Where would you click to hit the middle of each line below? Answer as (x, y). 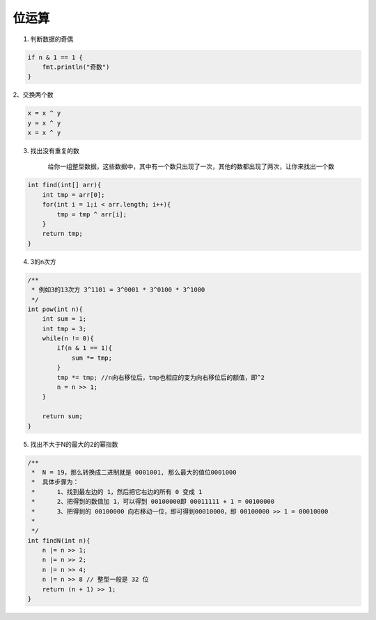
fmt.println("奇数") (76, 67)
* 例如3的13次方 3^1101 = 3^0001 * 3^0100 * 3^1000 (118, 290)
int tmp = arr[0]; (73, 194)
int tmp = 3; (64, 328)
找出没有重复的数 (55, 151)
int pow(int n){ (55, 309)
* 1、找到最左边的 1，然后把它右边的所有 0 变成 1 (117, 492)
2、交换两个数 (33, 95)
